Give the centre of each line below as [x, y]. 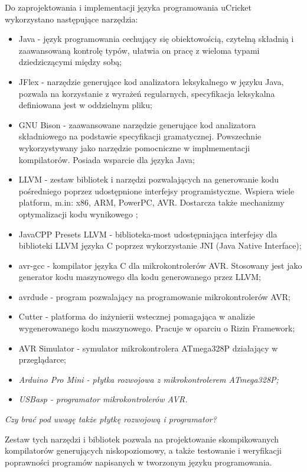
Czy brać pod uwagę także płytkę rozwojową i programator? [111, 419]
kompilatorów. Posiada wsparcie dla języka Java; [107, 159]
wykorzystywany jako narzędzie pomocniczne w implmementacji [134, 147]
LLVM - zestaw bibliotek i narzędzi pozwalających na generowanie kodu [149, 179]
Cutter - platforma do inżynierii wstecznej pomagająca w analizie [137, 316]
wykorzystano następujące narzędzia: [71, 19]
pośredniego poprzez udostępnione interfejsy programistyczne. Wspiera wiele [156, 191]
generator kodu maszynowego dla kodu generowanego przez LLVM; [140, 277]
